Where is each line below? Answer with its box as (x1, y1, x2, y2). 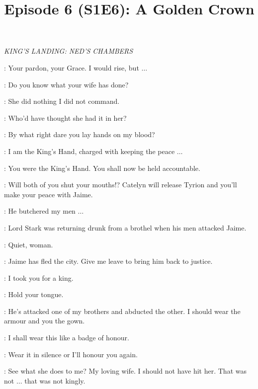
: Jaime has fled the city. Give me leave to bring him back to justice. (4, 256, 213, 266)
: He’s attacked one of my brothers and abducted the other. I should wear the (4, 306, 241, 316)
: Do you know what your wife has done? (4, 79, 129, 89)
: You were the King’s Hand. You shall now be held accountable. (4, 162, 200, 173)
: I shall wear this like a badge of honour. (4, 332, 129, 343)
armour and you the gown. (4, 315, 85, 326)
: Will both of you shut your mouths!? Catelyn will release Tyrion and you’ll (4, 179, 237, 190)
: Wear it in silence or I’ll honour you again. (4, 349, 138, 359)
